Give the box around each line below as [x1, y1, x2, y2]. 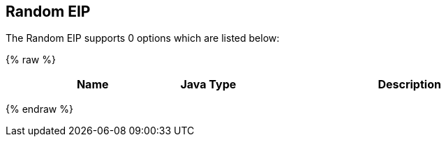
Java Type [180, 77, 237, 92]
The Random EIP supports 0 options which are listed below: [6, 32, 280, 45]
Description [378, 77, 441, 92]
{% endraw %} [6, 103, 73, 116]
